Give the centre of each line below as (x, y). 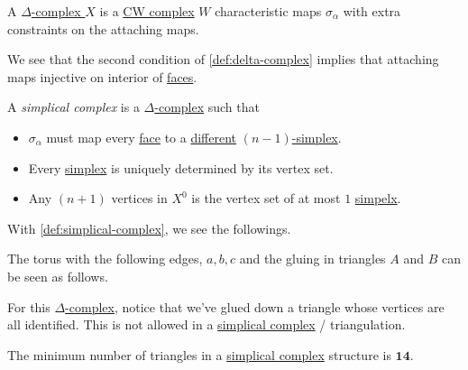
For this (29, 306)
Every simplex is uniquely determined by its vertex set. (181, 167)
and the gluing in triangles (312, 259)
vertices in (139, 198)
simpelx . (378, 198)
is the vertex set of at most (266, 198)
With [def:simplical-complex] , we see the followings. (149, 228)
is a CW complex (147, 11)
